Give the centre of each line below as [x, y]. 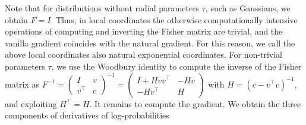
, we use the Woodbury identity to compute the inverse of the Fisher [176, 66]
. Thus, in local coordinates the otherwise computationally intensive [174, 19]
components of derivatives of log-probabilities [87, 115]
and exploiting [31, 103]
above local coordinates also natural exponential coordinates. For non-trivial [143, 54]
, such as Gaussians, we [248, 8]
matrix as [22, 84]
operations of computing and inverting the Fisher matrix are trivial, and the [144, 31]
